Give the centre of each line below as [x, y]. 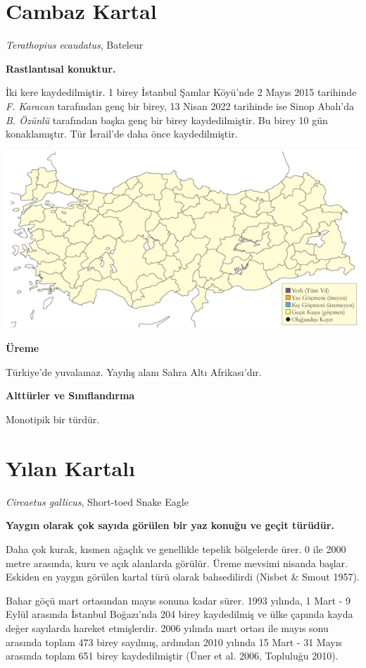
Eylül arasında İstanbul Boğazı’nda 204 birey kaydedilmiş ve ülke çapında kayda [179, 614]
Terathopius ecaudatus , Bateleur [75, 45]
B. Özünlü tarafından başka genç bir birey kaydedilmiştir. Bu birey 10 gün [167, 120]
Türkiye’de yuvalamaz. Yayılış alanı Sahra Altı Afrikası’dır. [134, 371]
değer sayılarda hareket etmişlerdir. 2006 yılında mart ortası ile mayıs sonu [167, 627]
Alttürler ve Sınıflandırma [70, 395]
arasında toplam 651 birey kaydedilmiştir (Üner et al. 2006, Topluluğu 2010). [172, 656]
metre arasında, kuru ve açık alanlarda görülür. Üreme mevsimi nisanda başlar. [177, 563]
